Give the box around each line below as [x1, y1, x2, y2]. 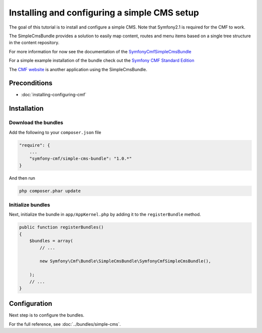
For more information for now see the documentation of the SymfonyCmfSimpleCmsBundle [9, 48, 192, 54]
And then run [9, 175, 35, 181]
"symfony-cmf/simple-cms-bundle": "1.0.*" [29, 156, 132, 162]
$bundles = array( [29, 238, 73, 244]
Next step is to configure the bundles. [9, 312, 84, 318]
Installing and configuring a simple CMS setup [9, 7, 199, 18]
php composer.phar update [19, 188, 81, 194]
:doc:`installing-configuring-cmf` [21, 92, 87, 98]
